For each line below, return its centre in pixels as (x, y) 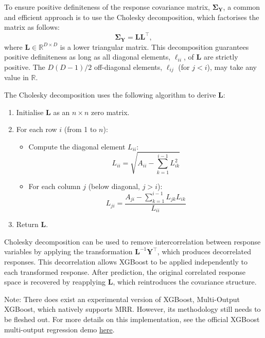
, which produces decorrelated (204, 251)
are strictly (221, 57)
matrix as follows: (32, 27)
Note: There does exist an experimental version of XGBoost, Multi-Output (122, 299)
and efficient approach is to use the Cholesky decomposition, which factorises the (132, 17)
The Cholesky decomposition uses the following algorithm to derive (110, 94)
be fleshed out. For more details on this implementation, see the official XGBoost (132, 319)
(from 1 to (80, 129)
